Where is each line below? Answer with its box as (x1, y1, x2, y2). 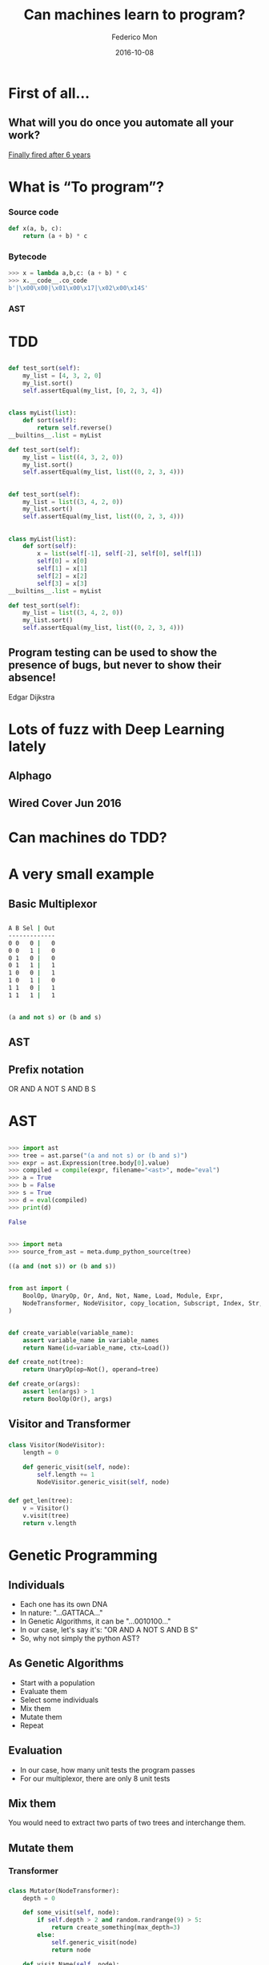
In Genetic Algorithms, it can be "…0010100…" (19, 1616, 171, 1626)
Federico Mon (111, 32, 158, 42)
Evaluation (8, 1744, 62, 1757)
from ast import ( (8, 1284, 70, 1292)
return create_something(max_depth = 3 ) (50, 1923, 181, 1932)
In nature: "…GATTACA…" (19, 1608, 103, 1617)
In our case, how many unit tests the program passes (19, 1765, 195, 1774)
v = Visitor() (22, 1504, 70, 1512)
